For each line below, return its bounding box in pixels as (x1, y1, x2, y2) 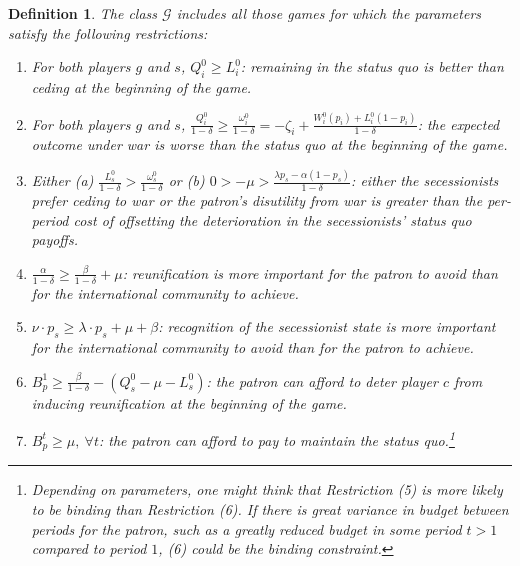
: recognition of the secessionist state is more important (158, 316, 496, 337)
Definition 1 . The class (8, 3, 158, 23)
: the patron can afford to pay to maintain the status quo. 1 (98, 427, 455, 450)
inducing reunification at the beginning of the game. (31, 392, 347, 413)
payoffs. (31, 229, 78, 250)
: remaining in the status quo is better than (240, 56, 504, 77)
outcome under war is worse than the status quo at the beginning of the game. (31, 134, 508, 155)
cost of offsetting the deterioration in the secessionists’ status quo (73, 209, 472, 230)
